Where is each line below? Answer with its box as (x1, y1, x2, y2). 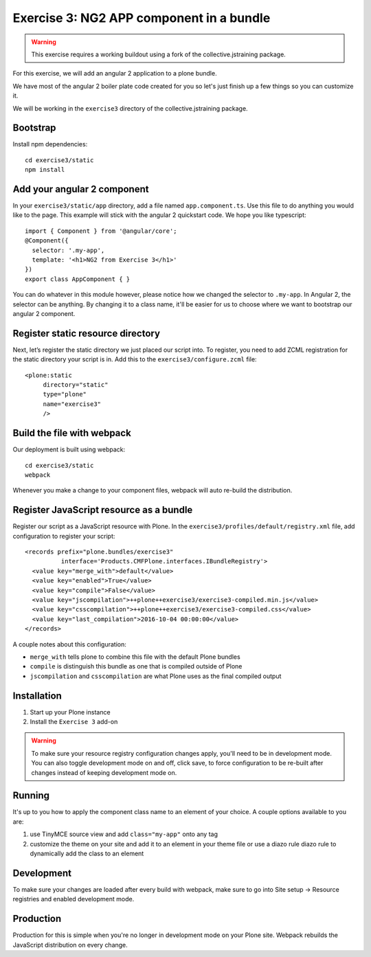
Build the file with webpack (12, 427, 132, 439)
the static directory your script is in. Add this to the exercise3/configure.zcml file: (12, 355, 257, 363)
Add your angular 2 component (12, 183, 149, 195)
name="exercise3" (43, 400, 102, 408)
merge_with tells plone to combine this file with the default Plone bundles (30, 653, 240, 661)
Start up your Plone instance (30, 708, 111, 716)
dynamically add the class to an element (30, 849, 144, 858)
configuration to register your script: (12, 532, 115, 540)
